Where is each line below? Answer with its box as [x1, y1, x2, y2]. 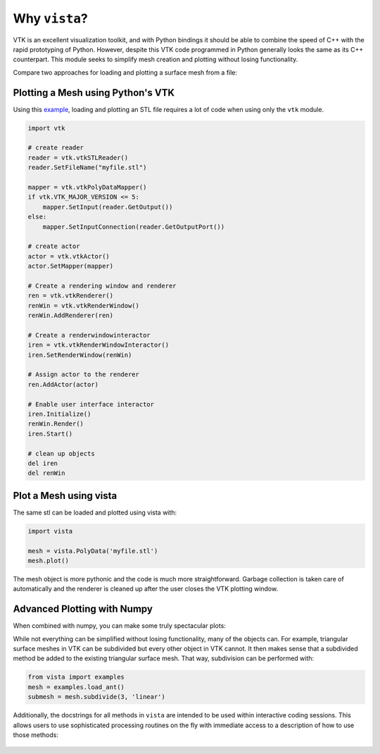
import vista [27, 527, 73, 535]
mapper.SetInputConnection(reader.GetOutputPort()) [42, 223, 225, 230]
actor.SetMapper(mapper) [27, 262, 114, 271]
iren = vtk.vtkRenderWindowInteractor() [27, 341, 169, 349]
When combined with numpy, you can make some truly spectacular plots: [13, 622, 227, 630]
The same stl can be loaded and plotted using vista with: [13, 508, 177, 517]
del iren [27, 459, 58, 467]
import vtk [27, 124, 65, 132]
